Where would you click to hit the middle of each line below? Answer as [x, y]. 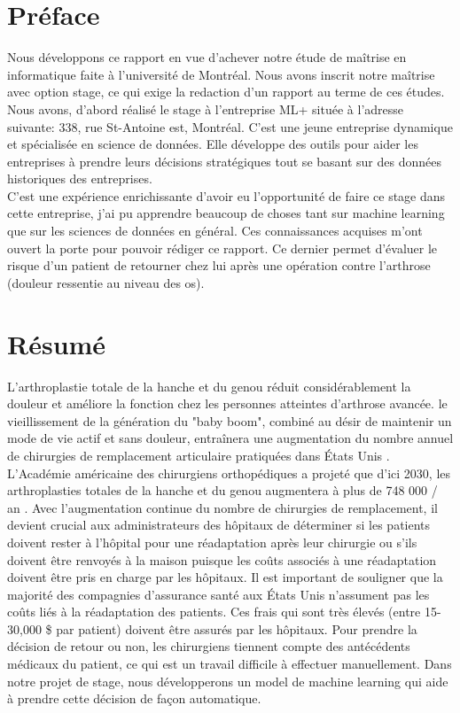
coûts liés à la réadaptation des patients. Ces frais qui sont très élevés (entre [214, 612]
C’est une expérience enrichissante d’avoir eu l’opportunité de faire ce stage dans [226, 195]
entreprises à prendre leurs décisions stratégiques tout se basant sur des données [224, 161]
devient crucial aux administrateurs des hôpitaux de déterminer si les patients [219, 525]
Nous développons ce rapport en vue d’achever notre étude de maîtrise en [207, 57]
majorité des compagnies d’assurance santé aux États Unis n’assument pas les [218, 594]
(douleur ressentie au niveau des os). [106, 282]
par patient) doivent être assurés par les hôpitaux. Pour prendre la [237, 628]
